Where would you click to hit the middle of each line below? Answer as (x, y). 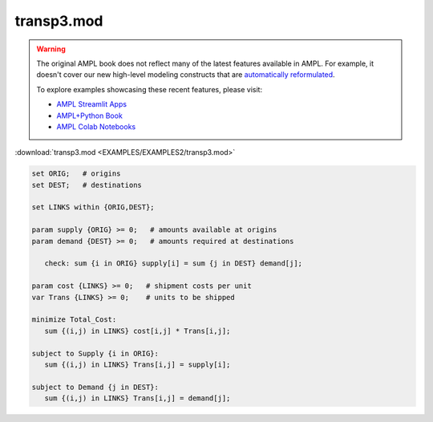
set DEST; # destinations (87, 185)
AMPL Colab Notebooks (96, 126)
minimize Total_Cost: (74, 320)
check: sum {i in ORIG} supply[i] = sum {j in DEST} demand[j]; (174, 264)
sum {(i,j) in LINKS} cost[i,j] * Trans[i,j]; (138, 331)
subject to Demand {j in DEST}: (95, 387)
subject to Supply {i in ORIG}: (95, 353)
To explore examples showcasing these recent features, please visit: (150, 89)
